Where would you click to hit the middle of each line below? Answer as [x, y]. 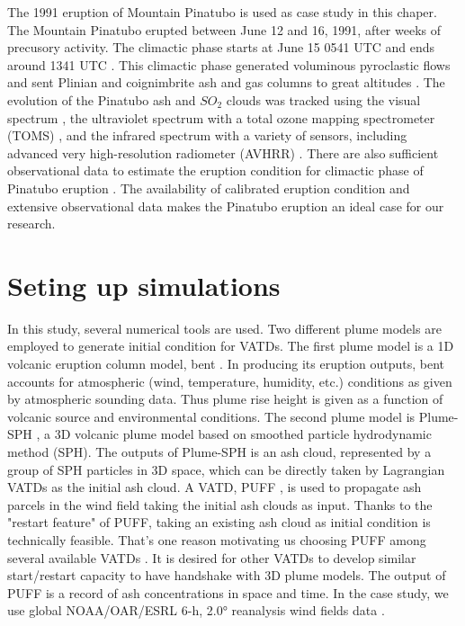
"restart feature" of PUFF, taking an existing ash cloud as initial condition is [219, 522]
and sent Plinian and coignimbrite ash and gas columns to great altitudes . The [226, 82]
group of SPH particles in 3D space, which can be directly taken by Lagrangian [226, 469]
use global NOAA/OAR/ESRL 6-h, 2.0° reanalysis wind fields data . [196, 610]
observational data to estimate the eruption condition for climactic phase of [215, 170]
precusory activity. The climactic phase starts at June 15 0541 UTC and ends [221, 47]
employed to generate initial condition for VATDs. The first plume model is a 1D [231, 346]
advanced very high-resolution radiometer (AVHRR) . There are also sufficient [223, 152]
